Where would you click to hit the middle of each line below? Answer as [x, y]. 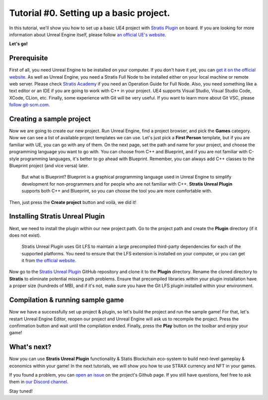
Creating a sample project [50, 119]
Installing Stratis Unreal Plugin [57, 216]
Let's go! [19, 44]
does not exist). [25, 235]
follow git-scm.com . [30, 105]
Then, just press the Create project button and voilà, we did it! [73, 202]
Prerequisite [29, 58]
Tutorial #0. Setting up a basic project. [90, 13]
